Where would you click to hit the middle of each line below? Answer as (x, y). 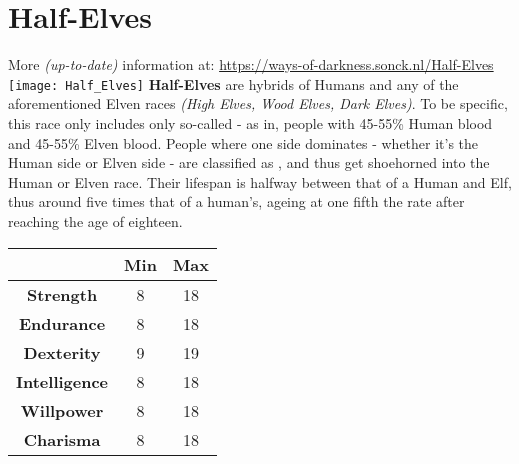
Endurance (62, 323)
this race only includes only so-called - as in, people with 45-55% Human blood (250, 122)
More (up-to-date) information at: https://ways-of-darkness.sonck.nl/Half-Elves (251, 64)
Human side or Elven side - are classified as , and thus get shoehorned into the (249, 162)
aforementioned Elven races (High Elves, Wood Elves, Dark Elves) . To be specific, (258, 103)
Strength (62, 294)
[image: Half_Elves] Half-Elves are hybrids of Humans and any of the (233, 83)
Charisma (62, 439)
